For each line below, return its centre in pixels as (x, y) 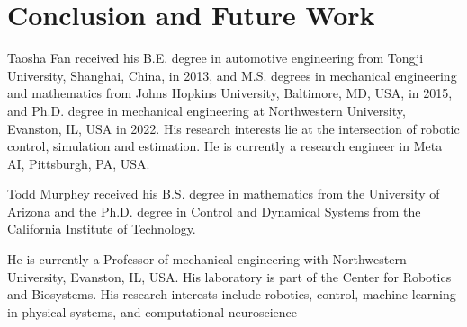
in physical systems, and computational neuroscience (153, 311)
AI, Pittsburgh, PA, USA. (79, 163)
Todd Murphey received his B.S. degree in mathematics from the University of (224, 194)
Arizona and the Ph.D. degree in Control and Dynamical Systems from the (214, 211)
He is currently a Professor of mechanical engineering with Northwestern (207, 259)
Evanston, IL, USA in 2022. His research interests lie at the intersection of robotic (233, 128)
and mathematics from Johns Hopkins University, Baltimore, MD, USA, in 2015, (230, 93)
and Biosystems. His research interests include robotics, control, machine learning (232, 294)
